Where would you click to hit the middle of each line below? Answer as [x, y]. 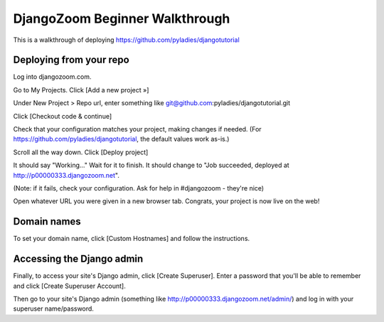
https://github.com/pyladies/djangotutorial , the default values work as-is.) [121, 139]
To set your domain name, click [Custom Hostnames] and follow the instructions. [132, 239]
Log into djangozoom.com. [52, 77]
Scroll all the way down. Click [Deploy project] [81, 152]
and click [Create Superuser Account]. [69, 286]
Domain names [47, 221]
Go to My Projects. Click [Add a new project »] [81, 90]
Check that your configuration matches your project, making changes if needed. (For [138, 129]
